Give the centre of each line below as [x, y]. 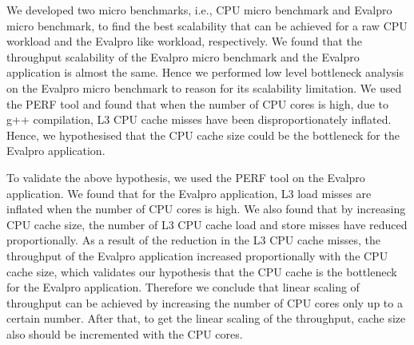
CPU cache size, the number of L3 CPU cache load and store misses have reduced [207, 224]
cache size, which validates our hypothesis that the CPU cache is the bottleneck [202, 271]
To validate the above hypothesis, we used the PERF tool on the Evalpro [186, 177]
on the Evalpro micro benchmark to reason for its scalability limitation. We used [204, 87]
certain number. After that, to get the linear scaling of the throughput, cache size [206, 318]
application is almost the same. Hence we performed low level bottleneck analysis [205, 72]
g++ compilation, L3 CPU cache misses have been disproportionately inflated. [199, 119]
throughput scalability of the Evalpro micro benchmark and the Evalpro [183, 56]
